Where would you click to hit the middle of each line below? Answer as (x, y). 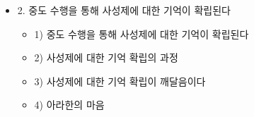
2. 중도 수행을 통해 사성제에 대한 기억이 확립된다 (124, 10)
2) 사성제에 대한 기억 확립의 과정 (106, 57)
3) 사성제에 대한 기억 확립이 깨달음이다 (120, 81)
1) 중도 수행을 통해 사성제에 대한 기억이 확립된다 (142, 33)
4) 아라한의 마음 (69, 105)
